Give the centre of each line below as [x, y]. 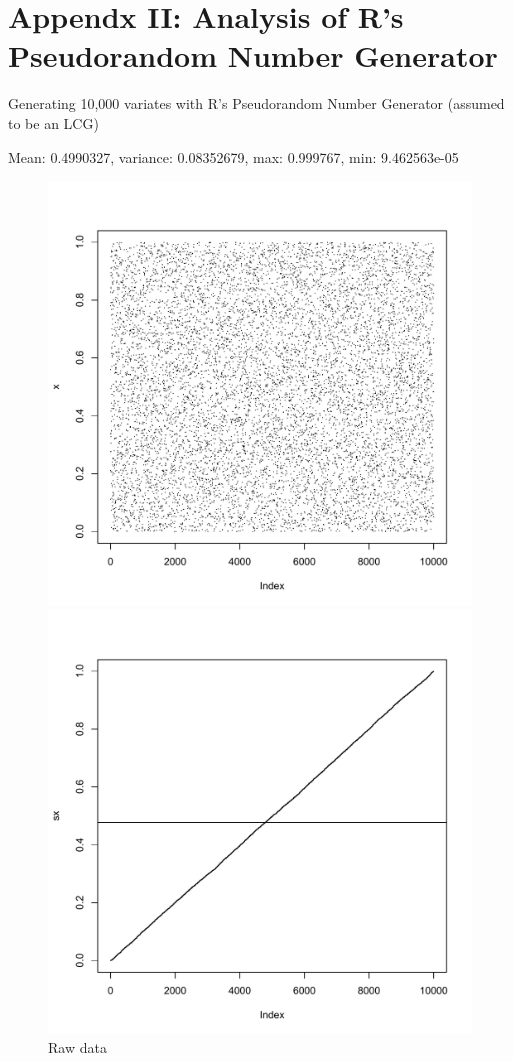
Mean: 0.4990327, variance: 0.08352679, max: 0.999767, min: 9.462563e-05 [233, 156]
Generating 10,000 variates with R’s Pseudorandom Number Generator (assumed [256, 103]
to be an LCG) [53, 122]
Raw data [77, 1047]
